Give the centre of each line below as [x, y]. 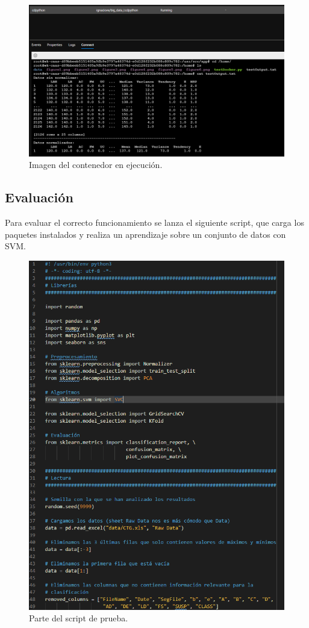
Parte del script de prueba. [79, 618]
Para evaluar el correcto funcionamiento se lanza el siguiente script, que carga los [154, 222]
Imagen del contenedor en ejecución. [96, 165]
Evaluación [39, 197]
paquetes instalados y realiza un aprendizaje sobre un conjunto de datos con [145, 234]
